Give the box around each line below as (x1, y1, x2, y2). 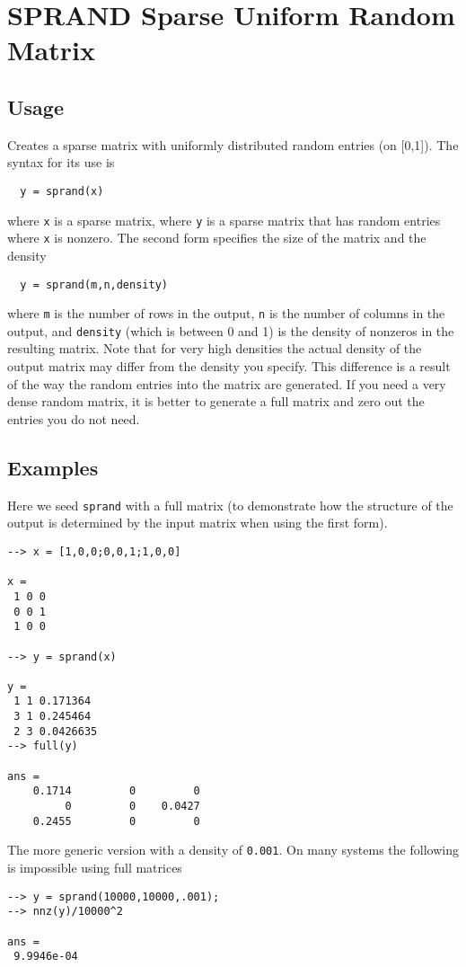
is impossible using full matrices (7, 858, 182, 877)
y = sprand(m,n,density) (20, 278, 168, 291)
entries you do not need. (7, 409, 140, 428)
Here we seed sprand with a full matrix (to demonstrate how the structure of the (7, 495, 453, 514)
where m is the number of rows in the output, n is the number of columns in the (7, 304, 445, 323)
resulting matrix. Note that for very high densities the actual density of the (7, 339, 422, 358)
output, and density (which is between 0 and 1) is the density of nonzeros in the (7, 321, 454, 340)
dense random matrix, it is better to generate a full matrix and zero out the (7, 392, 425, 411)
